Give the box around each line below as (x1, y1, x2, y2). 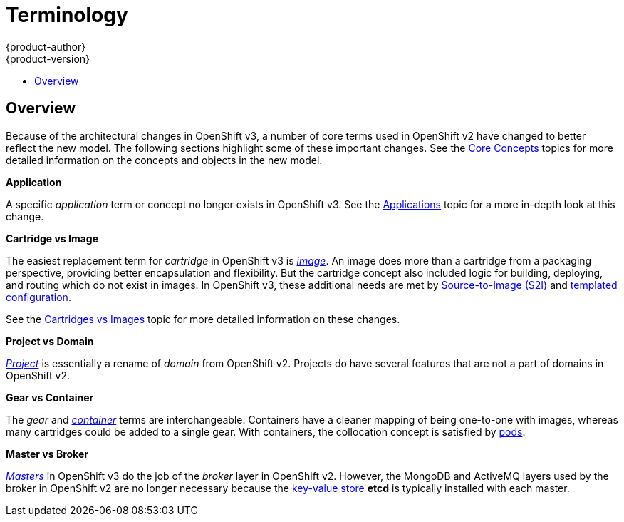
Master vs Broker (6, 447, 88, 460)
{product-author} (6, 40, 86, 53)
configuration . (6, 290, 71, 303)
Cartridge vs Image (6, 232, 99, 245)
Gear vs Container (6, 391, 94, 404)
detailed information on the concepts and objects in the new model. (6, 153, 323, 166)
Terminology (6, 3, 128, 27)
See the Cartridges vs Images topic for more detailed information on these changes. (6, 312, 400, 325)
